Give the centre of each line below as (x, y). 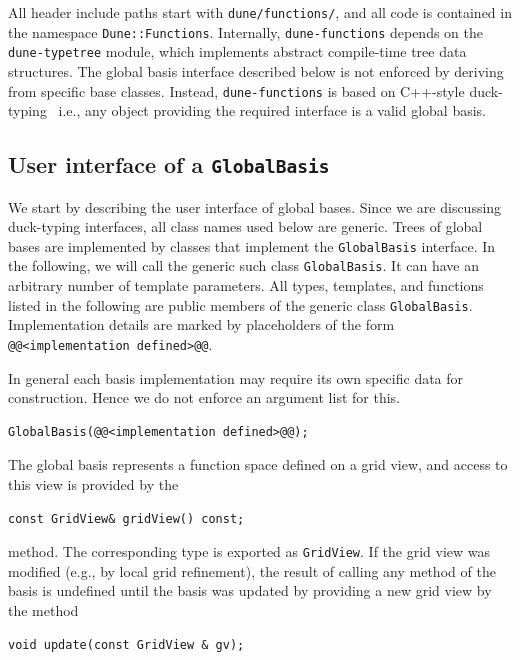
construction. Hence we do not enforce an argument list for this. (204, 397)
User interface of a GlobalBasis (169, 164)
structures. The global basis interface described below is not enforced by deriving (256, 70)
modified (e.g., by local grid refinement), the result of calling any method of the (252, 570)
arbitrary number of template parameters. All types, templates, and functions (246, 285)
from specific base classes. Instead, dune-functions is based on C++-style (236, 90)
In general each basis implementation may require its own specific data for (236, 377)
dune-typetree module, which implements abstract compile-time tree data (237, 51)
